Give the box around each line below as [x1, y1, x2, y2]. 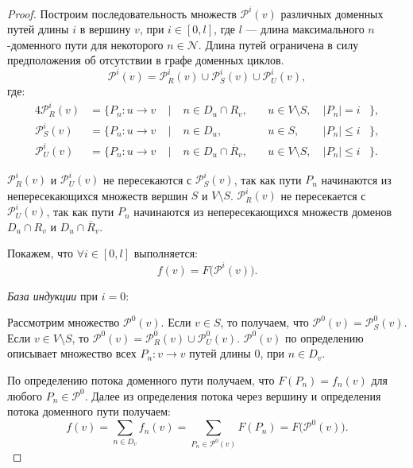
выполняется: [133, 245, 198, 261]
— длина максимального [245, 21, 365, 37]
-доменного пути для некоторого [7, 36, 164, 52]
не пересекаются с [103, 171, 192, 188]
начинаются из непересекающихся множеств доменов [133, 203, 392, 219]
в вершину [79, 21, 131, 37]
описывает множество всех [7, 345, 137, 362]
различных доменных [280, 5, 384, 21]
